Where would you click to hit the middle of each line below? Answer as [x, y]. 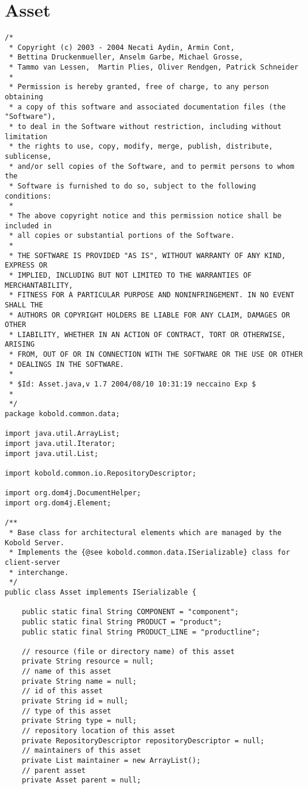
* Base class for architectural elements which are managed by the [145, 532]
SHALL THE [24, 305]
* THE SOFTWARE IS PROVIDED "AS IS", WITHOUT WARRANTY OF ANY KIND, [147, 255]
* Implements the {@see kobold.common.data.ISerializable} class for [150, 553]
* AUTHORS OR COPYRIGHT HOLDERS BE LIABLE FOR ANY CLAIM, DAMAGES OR [150, 315]
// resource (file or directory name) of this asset [128, 651]
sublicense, [28, 156]
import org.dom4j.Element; [58, 503]
